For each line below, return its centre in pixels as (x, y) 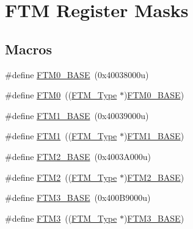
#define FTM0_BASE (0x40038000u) (77, 74)
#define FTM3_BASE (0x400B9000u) (78, 198)
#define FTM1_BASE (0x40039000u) (77, 115)
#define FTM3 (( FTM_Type (61, 218)
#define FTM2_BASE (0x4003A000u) (78, 156)
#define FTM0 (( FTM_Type (61, 95)
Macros (28, 49)
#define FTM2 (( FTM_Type (61, 177)
